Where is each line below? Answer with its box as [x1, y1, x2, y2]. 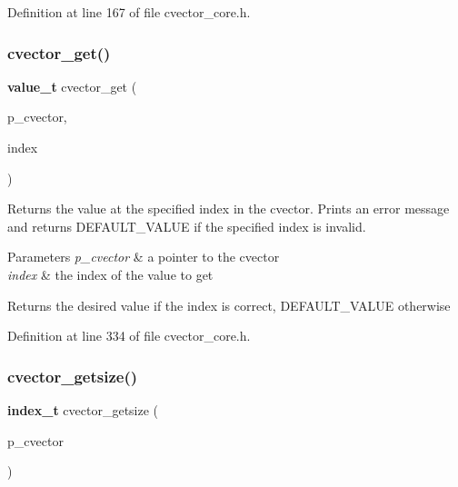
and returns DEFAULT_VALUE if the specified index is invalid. [7, 216, 366, 235]
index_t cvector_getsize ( [7, 400, 159, 419]
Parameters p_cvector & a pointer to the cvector [7, 247, 280, 266]
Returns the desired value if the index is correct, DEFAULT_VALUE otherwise [7, 295, 451, 314]
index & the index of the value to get [7, 264, 214, 283]
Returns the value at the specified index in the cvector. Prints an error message [7, 199, 450, 218]
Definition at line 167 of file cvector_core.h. [7, 3, 251, 21]
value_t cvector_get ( [7, 76, 137, 95]
